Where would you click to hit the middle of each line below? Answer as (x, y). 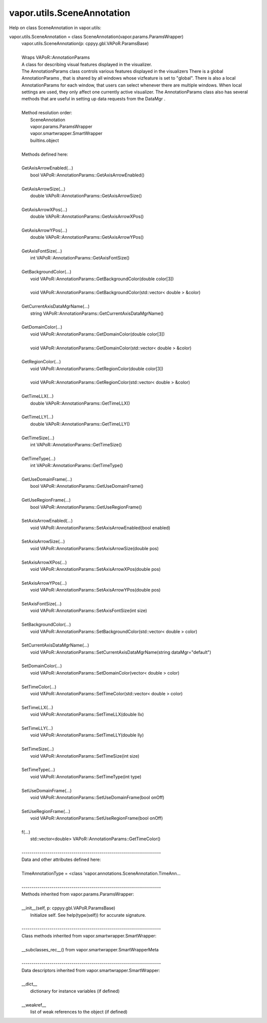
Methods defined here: (45, 154)
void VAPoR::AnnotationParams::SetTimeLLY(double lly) (87, 735)
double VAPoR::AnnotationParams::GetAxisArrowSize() (86, 196)
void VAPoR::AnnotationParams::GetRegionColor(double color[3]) (97, 369)
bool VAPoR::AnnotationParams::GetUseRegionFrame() (86, 507)
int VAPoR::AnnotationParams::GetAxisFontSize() (80, 258)
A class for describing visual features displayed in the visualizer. (87, 64)
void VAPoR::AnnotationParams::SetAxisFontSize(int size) (89, 611)
